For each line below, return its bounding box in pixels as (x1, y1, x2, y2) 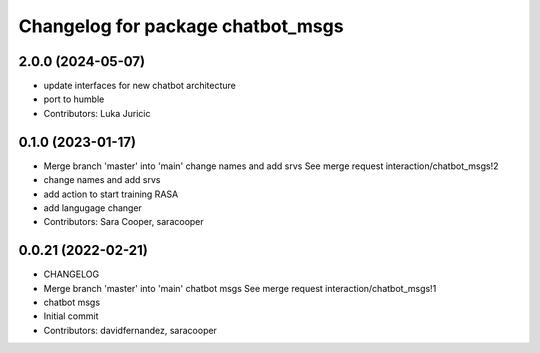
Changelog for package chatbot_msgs (18, 15, 344, 37)
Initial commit (43, 310, 99, 322)
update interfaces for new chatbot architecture (43, 80, 237, 92)
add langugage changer (43, 201, 142, 214)
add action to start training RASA (43, 188, 179, 200)
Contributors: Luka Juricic (43, 107, 151, 119)
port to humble (43, 93, 105, 105)
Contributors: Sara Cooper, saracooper (43, 216, 204, 228)
